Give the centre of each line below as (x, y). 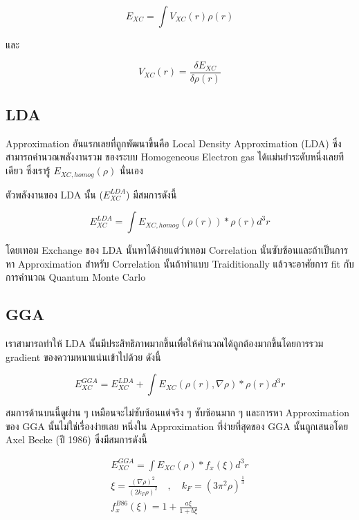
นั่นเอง (131, 170)
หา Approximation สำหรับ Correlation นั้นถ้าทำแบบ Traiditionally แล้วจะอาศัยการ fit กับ (180, 263)
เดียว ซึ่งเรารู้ (28, 170)
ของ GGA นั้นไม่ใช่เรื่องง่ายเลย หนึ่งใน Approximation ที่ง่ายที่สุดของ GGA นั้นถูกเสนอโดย (177, 426)
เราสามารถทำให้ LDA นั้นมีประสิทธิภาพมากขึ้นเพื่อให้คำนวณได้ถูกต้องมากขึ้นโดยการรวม (165, 343)
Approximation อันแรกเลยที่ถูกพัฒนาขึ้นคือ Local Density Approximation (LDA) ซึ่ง (174, 143)
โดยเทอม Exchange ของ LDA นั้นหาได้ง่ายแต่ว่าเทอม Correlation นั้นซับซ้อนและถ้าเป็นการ (177, 250)
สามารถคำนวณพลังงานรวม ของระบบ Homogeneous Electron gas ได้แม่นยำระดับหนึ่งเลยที (175, 157)
